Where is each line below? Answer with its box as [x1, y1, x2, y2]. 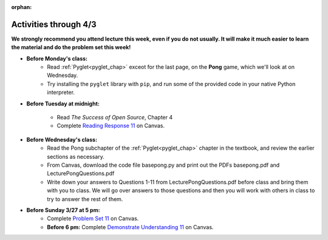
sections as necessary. [47, 153, 104, 160]
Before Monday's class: [26, 55, 88, 62]
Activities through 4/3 [11, 19, 97, 30]
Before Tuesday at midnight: [26, 100, 100, 107]
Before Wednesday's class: [26, 136, 97, 143]
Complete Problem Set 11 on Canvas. [47, 215, 139, 222]
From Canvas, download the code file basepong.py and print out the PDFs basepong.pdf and [47, 161, 280, 168]
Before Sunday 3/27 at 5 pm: [26, 206, 100, 213]
